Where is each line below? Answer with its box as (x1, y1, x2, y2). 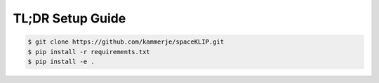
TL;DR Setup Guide (13, 11, 126, 26)
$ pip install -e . (27, 57, 95, 65)
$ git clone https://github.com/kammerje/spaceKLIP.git (27, 38, 225, 46)
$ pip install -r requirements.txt (27, 48, 150, 56)
